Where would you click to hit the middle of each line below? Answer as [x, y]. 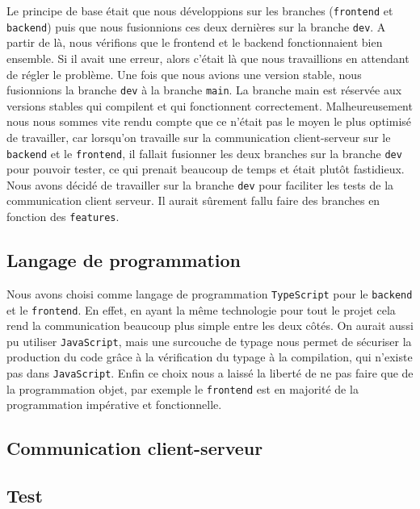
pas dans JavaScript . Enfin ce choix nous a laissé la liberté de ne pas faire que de [210, 373]
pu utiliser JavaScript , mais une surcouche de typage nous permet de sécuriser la [209, 341]
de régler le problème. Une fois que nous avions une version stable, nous [184, 74]
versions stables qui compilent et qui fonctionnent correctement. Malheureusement [210, 105]
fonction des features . [63, 217]
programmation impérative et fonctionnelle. [114, 405]
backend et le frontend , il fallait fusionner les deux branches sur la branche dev [204, 153]
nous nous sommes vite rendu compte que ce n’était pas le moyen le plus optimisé [209, 121]
